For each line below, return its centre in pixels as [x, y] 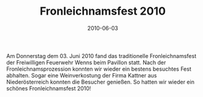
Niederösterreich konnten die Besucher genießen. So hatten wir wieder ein [100, 82]
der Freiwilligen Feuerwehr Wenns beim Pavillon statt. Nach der [86, 62]
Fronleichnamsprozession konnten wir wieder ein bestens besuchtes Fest [99, 69]
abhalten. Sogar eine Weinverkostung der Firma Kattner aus [82, 75]
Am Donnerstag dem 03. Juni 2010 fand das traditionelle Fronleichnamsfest [102, 56]
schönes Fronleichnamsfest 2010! [49, 88]
